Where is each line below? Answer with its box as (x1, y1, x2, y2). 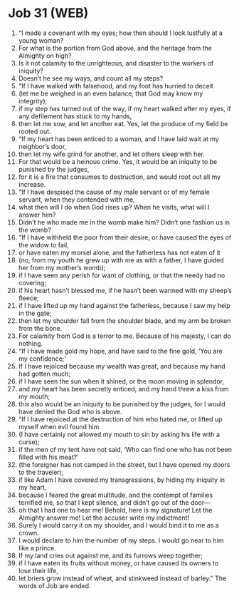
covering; (18, 278, 47, 287)
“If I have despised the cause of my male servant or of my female (18, 187, 211, 196)
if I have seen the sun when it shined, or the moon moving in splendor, (18, 376, 225, 386)
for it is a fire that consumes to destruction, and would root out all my (18, 173, 221, 181)
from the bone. (18, 324, 63, 332)
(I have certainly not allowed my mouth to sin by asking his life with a (18, 430, 220, 438)
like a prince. (18, 543, 56, 552)
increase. (18, 180, 46, 188)
